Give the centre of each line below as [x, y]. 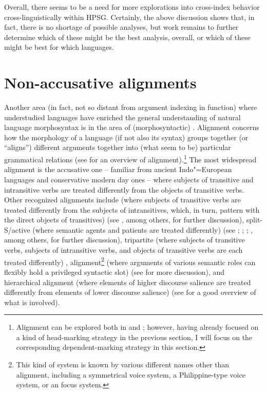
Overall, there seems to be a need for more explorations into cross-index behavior [132, 7]
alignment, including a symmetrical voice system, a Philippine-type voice [131, 374]
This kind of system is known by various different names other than [123, 364]
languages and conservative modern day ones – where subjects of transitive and [129, 179]
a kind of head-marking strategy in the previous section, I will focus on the [134, 337]
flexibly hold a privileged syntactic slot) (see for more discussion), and [115, 272]
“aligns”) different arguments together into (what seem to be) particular [118, 147]
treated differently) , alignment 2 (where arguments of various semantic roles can [130, 261]
